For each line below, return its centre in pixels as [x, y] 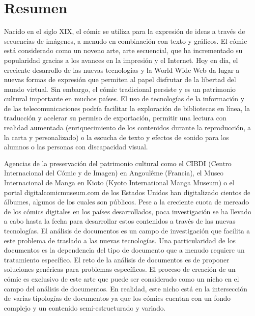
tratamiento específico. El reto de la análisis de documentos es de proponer [117, 259]
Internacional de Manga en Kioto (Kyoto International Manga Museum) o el [119, 183]
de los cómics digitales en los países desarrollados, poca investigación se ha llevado [128, 211]
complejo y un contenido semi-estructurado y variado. [85, 307]
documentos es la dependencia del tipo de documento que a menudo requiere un [124, 250]
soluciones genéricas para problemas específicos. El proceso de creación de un [120, 269]
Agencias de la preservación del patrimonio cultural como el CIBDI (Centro [118, 163]
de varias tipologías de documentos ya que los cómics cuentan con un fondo [117, 298]
